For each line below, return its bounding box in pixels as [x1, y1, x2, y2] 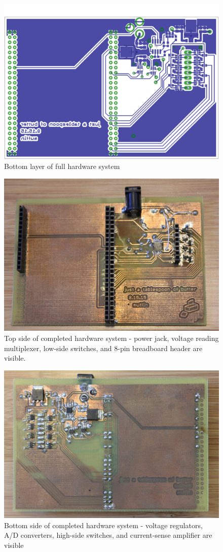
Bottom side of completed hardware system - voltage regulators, [4, 520, 203, 530]
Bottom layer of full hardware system [4, 161, 120, 171]
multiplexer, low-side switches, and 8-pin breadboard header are [4, 342, 203, 353]
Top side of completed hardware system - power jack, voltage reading [4, 332, 219, 343]
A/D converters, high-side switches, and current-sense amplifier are [4, 530, 212, 540]
